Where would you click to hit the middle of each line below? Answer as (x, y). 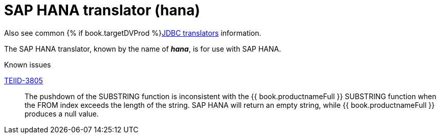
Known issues (28, 64)
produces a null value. (62, 113)
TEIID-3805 (24, 80)
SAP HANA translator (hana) (102, 10)
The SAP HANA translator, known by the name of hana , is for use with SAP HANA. (143, 49)
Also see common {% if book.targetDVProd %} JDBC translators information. (133, 33)
